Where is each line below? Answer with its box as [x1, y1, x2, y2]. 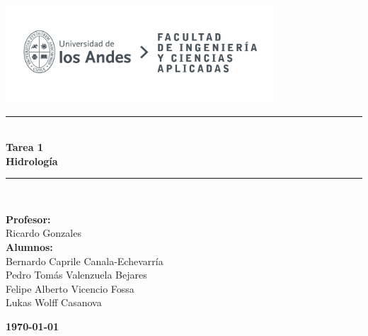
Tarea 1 [6, 140, 43, 155]
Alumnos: [6, 240, 53, 254]
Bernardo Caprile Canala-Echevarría [6, 253, 163, 268]
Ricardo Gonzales [6, 225, 81, 240]
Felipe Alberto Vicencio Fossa [6, 281, 134, 296]
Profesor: [6, 211, 51, 226]
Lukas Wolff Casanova [6, 295, 102, 310]
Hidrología [6, 153, 58, 168]
